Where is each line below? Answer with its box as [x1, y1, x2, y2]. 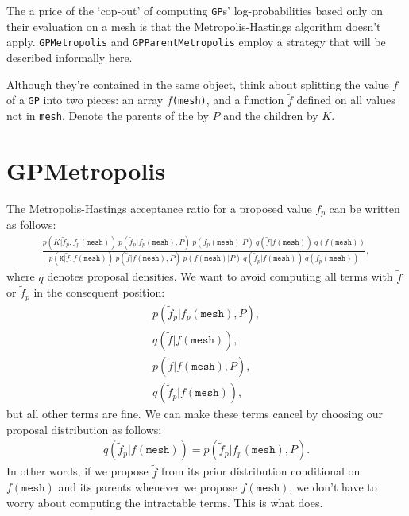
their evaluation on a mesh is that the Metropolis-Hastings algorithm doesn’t [6, 17, 381, 34]
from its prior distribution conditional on [160, 463, 361, 479]
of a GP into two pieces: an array [6, 91, 164, 108]
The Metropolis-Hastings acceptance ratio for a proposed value [6, 200, 312, 216]
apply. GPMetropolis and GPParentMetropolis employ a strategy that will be [6, 33, 386, 50]
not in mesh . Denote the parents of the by [6, 107, 209, 123]
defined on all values [296, 91, 395, 108]
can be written [329, 200, 400, 216]
